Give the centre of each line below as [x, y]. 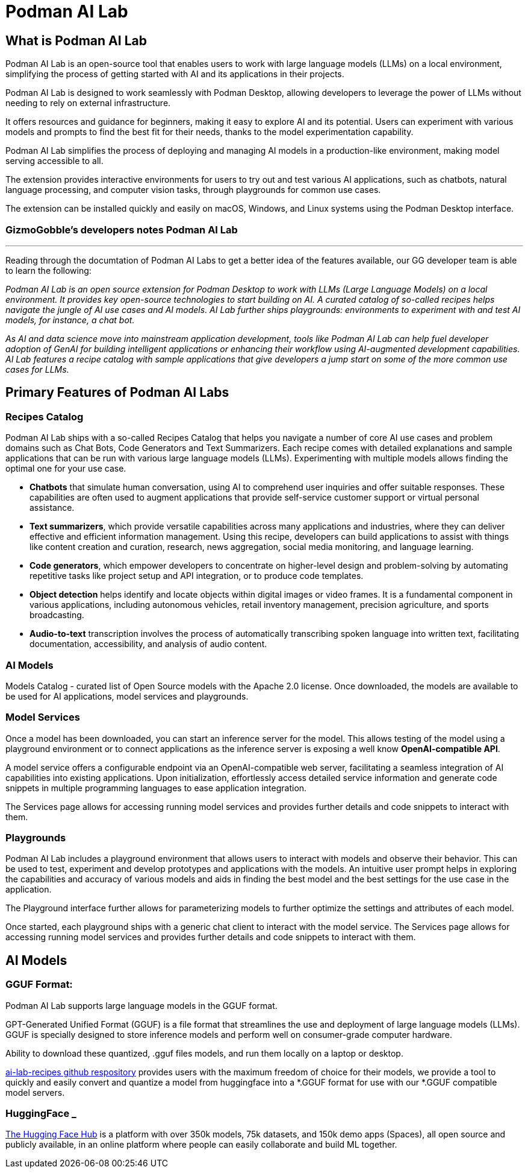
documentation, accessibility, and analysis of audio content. [148, 644]
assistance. [52, 508]
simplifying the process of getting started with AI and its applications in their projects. [175, 74]
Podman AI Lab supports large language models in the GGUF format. [141, 1005]
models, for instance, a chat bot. [70, 320]
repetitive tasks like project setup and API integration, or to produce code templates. [197, 576]
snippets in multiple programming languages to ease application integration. [156, 788]
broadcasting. [57, 615]
